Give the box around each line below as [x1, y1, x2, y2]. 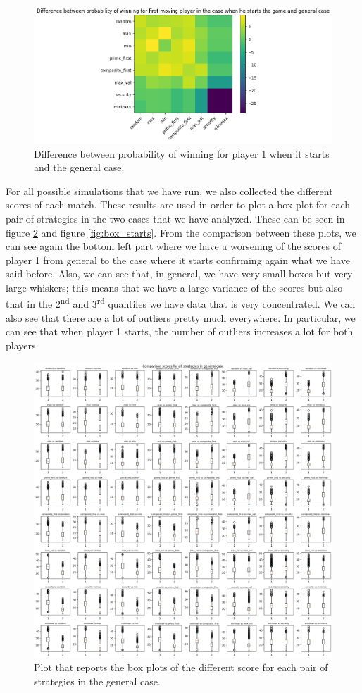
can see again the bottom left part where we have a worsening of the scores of [6, 239, 341, 254]
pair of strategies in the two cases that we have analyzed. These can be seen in [6, 211, 345, 225]
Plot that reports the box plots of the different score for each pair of [34, 660, 328, 675]
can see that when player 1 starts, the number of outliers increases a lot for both [6, 324, 354, 339]
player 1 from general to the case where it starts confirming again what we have [6, 252, 350, 267]
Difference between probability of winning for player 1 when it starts [34, 146, 330, 161]
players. [6, 337, 39, 352]
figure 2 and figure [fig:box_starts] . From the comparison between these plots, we [6, 225, 356, 239]
